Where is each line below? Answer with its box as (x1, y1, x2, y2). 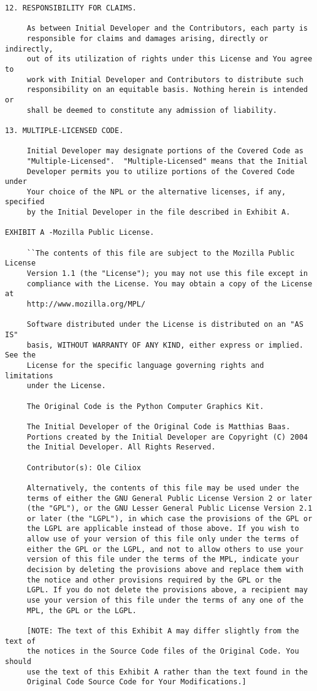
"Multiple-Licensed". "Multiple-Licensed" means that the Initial (26, 156, 308, 166)
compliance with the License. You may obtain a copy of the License (26, 279, 313, 288)
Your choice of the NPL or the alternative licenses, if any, (26, 187, 286, 196)
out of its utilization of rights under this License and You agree (26, 55, 313, 64)
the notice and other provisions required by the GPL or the (26, 575, 282, 584)
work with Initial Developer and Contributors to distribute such (26, 75, 304, 84)
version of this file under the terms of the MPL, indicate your (26, 555, 299, 564)
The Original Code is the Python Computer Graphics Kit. (26, 402, 264, 411)
